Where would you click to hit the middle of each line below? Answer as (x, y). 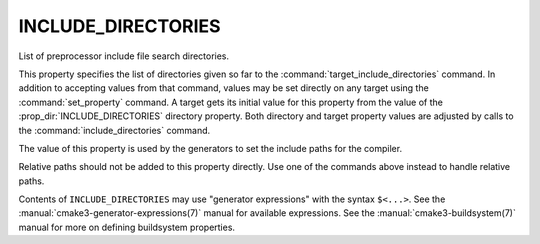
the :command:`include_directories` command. (114, 130)
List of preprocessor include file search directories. (124, 56)
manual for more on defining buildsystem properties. (126, 227)
